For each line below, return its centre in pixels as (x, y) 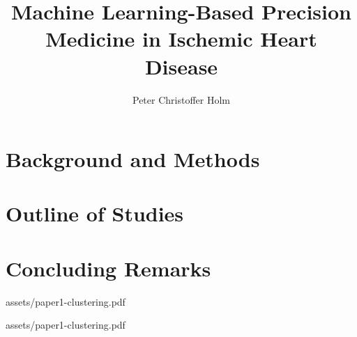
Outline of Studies (95, 213)
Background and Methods (133, 159)
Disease (181, 66)
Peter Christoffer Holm (181, 99)
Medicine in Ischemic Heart (181, 39)
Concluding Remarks (108, 268)
